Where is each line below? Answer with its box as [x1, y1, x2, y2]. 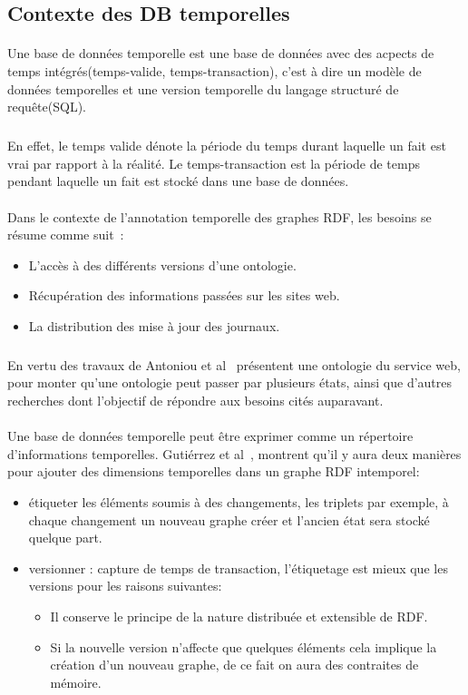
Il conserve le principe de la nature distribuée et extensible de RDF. [50, 606, 428, 625]
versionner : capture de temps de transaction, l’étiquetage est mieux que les [28, 558, 448, 577]
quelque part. [28, 528, 102, 547]
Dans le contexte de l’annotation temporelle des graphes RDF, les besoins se [7, 207, 432, 226]
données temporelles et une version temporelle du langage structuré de [7, 79, 399, 98]
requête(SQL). [7, 97, 86, 116]
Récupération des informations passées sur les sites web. [28, 286, 340, 305]
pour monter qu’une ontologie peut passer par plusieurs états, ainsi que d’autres [7, 373, 453, 392]
